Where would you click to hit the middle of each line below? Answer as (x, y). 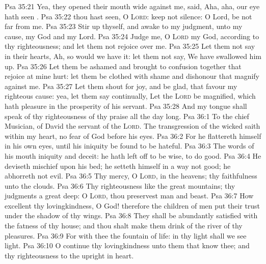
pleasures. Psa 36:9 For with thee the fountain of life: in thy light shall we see (126, 235)
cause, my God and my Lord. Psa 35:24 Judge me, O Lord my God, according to (132, 36)
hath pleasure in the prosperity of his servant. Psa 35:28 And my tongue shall (126, 106)
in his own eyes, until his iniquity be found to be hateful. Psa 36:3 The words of (129, 146)
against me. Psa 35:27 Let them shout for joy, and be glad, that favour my (121, 86)
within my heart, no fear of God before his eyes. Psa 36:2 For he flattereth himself (133, 136)
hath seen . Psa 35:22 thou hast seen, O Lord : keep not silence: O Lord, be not (128, 16)
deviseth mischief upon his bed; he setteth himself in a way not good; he (118, 166)
